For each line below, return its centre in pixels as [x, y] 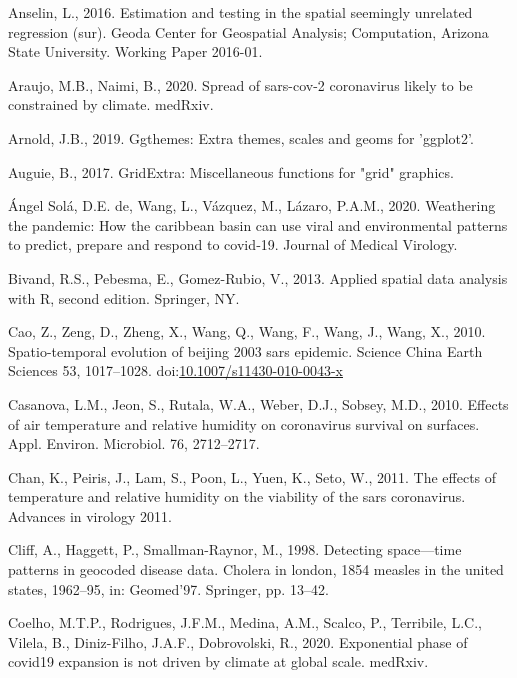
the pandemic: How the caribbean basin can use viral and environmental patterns [258, 224]
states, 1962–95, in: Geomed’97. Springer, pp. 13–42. [168, 588]
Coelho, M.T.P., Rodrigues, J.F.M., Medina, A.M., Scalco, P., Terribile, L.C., [245, 622]
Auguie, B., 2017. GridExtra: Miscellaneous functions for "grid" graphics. [231, 171]
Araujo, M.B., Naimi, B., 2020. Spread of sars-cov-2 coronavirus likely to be [240, 84]
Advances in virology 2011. [90, 515]
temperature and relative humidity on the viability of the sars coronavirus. [237, 496]
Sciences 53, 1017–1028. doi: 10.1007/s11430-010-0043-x [175, 370]
